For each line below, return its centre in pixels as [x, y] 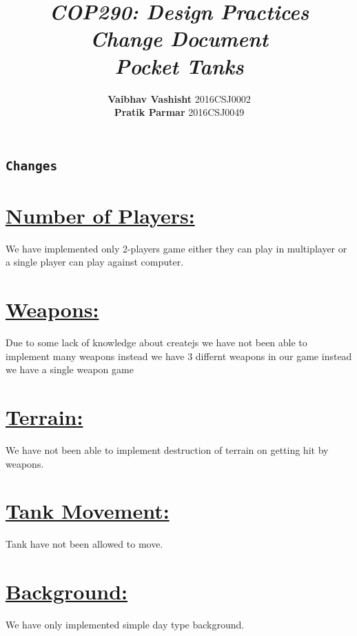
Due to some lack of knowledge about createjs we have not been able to [156, 342]
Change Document [179, 39]
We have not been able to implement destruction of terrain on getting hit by [167, 450]
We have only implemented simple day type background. [125, 625]
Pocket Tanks [179, 66]
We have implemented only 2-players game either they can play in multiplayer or [176, 248]
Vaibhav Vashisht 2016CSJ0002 [179, 98]
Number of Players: [100, 215]
